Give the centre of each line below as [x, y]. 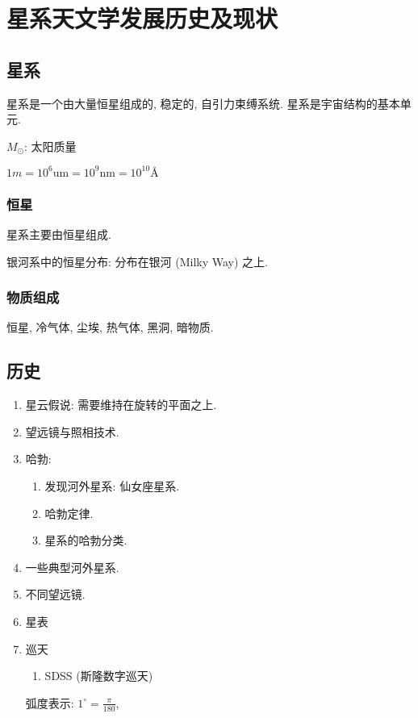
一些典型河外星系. [72, 567]
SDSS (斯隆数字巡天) [99, 676]
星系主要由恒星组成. [59, 234]
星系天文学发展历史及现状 [142, 18]
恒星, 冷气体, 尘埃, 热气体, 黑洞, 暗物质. [110, 327]
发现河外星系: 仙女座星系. [112, 486]
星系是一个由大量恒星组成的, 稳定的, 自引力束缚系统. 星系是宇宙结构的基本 [203, 103]
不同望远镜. [55, 594]
